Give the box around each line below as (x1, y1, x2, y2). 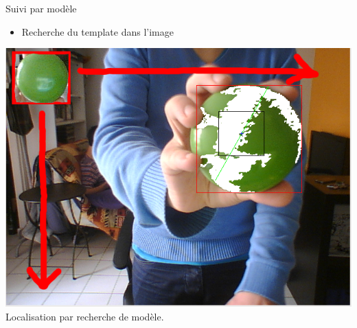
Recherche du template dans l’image (21, 24, 174, 38)
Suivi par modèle (5, 1, 77, 15)
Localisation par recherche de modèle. (5, 309, 164, 323)
